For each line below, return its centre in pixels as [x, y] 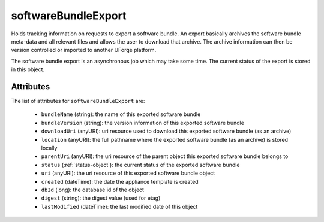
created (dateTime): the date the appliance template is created [120, 181]
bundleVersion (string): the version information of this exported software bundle [142, 123]
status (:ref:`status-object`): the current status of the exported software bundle [140, 165]
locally [49, 148]
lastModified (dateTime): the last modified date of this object [119, 206]
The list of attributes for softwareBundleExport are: [78, 101]
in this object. [28, 69]
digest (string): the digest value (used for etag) [101, 198]
